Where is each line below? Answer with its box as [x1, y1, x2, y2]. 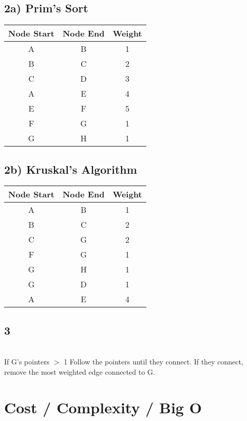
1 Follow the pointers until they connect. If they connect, [64, 356, 243, 367]
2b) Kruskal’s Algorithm [4, 161, 137, 177]
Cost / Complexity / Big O [4, 396, 202, 417]
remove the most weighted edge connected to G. [4, 366, 155, 377]
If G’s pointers [4, 356, 50, 367]
